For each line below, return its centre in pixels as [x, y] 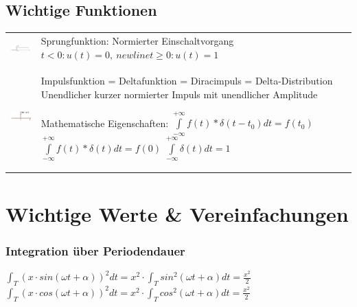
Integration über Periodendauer [95, 250]
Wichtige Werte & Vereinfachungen [177, 213]
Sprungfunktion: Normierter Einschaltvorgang [137, 40]
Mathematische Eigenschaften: [105, 123]
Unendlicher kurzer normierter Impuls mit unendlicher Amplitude [179, 94]
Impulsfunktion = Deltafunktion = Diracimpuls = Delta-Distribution [187, 81]
